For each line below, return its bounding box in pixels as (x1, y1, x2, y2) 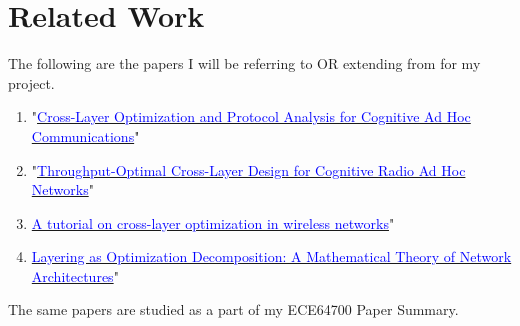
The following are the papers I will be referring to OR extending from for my (8, 53, 481, 74)
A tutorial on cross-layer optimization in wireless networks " (31, 212, 395, 233)
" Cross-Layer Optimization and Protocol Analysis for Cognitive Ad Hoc (31, 106, 471, 127)
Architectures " (31, 265, 119, 286)
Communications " (31, 125, 140, 146)
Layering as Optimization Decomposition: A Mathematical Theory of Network (31, 246, 512, 267)
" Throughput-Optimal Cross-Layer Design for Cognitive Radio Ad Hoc (31, 159, 466, 180)
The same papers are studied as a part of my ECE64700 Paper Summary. (8, 299, 459, 320)
